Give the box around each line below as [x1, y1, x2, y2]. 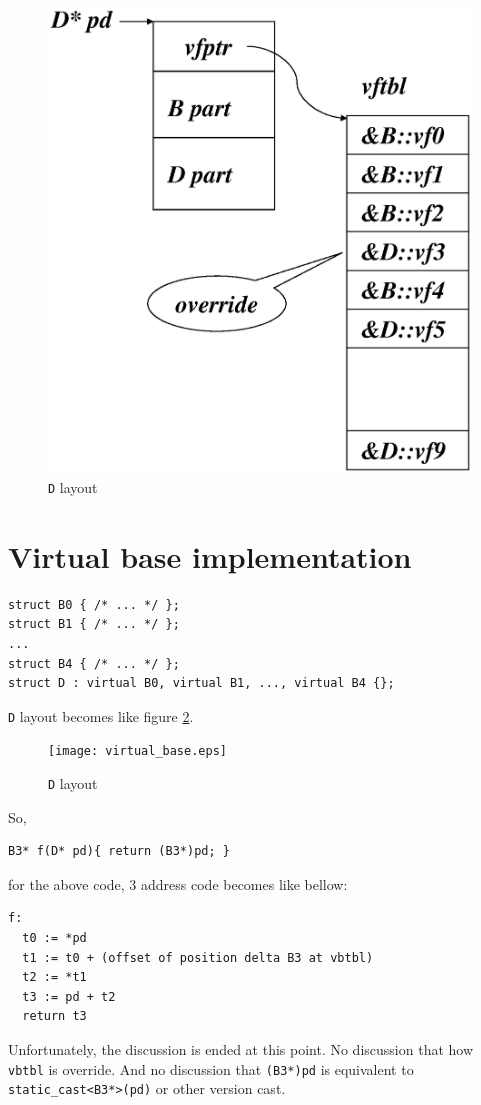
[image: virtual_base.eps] [48, 744, 227, 759]
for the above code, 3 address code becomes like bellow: [8, 873, 348, 894]
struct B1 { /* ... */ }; [8, 617, 180, 632]
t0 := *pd [22, 931, 87, 946]
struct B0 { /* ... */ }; [8, 597, 180, 612]
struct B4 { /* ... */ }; [8, 656, 180, 671]
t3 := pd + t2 [22, 989, 116, 1004]
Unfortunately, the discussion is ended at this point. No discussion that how [8, 1039, 474, 1059]
